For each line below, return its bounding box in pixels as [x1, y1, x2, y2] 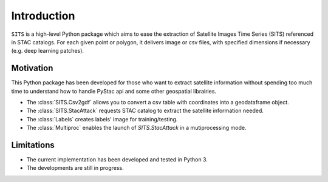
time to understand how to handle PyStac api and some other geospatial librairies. [11, 87, 217, 95]
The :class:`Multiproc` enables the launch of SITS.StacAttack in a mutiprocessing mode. [26, 124, 247, 132]
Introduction [11, 9, 75, 22]
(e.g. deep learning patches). [11, 47, 84, 55]
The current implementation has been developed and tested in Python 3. [26, 156, 208, 163]
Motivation [11, 63, 53, 73]
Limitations [11, 140, 55, 150]
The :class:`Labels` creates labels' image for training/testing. [26, 115, 178, 123]
